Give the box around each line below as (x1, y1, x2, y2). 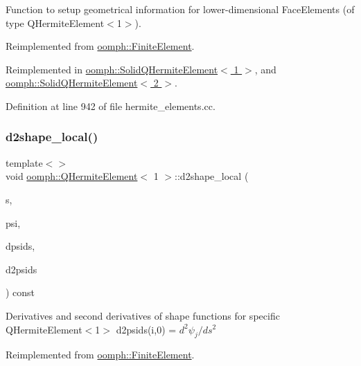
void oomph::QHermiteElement (6, 169, 138, 183)
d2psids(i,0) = (116, 322, 177, 336)
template (6, 155, 43, 170)
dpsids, (6, 239, 35, 253)
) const (6, 285, 35, 300)
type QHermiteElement (6, 15, 105, 30)
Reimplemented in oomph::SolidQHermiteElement (6, 62, 218, 76)
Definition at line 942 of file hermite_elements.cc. (6, 98, 215, 113)
